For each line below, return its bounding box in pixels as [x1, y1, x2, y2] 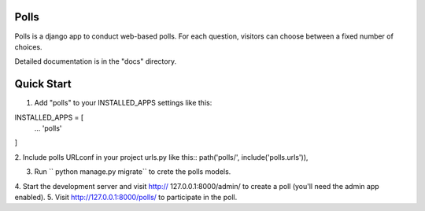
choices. [14, 42, 42, 51]
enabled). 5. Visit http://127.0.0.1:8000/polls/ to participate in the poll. [14, 192, 238, 202]
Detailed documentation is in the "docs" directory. [14, 57, 177, 66]
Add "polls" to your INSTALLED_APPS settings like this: [34, 98, 213, 108]
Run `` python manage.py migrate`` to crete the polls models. [34, 167, 231, 176]
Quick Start [14, 77, 72, 91]
